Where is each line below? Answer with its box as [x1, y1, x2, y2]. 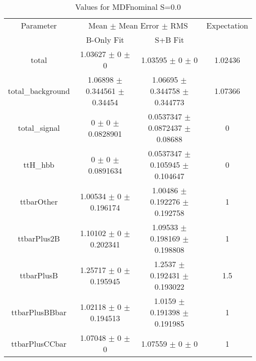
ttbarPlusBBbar [11, 306, 66, 318]
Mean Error [119, 20, 160, 31]
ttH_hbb [23, 159, 55, 170]
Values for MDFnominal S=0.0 [75, 1, 181, 12]
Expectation [206, 20, 248, 31]
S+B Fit [155, 34, 184, 45]
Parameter [21, 20, 57, 31]
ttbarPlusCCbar [11, 337, 67, 349]
